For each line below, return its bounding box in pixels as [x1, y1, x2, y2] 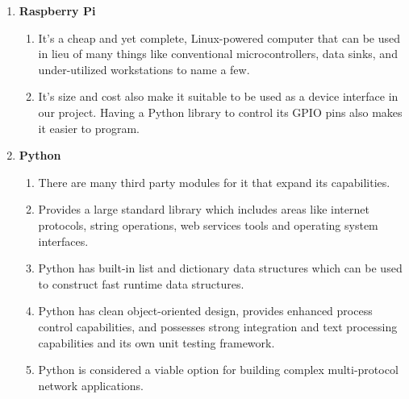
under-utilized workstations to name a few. [38, 60, 250, 77]
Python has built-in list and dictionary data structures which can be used [38, 260, 403, 276]
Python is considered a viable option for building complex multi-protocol [38, 361, 399, 378]
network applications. [38, 376, 144, 393]
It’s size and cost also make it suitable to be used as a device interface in [38, 88, 399, 105]
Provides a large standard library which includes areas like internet [38, 201, 369, 218]
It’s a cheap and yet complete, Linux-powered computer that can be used [38, 29, 400, 46]
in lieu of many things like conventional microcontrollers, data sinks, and [38, 45, 398, 62]
